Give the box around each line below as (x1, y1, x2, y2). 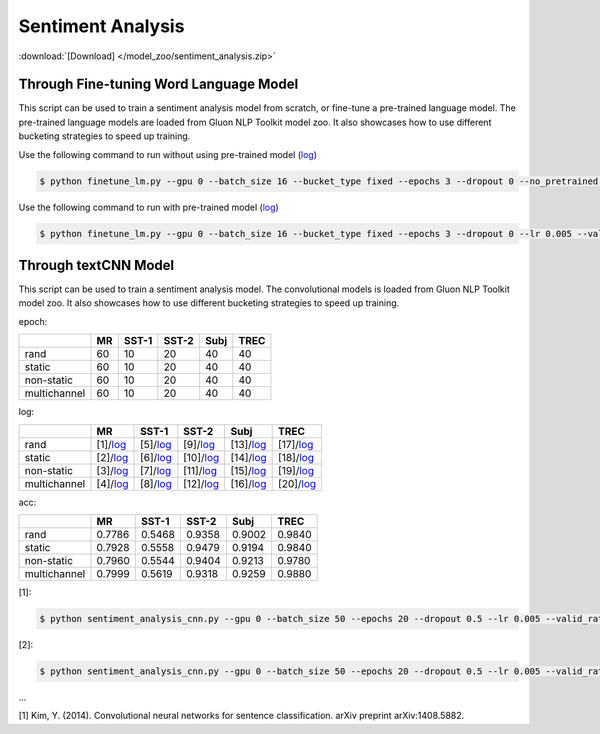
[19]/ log (278, 463, 315, 477)
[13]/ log (230, 437, 267, 451)
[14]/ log (230, 450, 267, 464)
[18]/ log (278, 450, 315, 464)
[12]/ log (183, 476, 220, 490)
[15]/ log (230, 463, 267, 477)
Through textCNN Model (18, 256, 175, 274)
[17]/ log (278, 437, 314, 451)
